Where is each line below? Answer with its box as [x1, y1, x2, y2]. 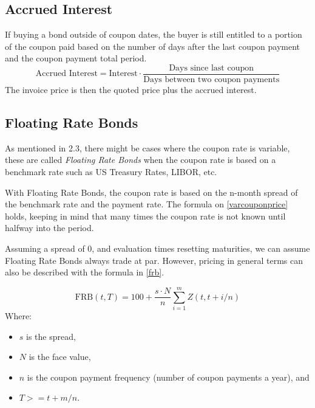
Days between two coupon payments [143, 75, 280, 85]
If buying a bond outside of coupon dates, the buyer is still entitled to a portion [5, 28, 302, 41]
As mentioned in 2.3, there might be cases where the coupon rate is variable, [5, 141, 290, 154]
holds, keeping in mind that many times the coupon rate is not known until [5, 209, 286, 222]
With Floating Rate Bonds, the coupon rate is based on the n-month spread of [5, 185, 298, 198]
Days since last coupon [169, 63, 254, 72]
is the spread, [26, 330, 76, 342]
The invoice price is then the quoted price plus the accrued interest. [5, 83, 257, 96]
